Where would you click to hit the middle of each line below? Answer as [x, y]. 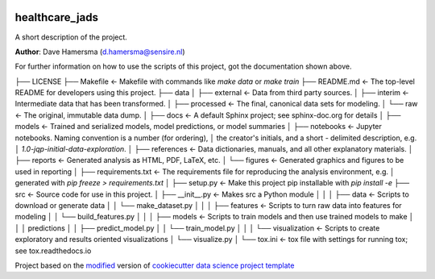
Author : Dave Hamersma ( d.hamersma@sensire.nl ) [100, 52]
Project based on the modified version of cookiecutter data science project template [155, 265]
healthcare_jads [56, 17]
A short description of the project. [71, 37]
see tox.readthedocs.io [53, 251]
